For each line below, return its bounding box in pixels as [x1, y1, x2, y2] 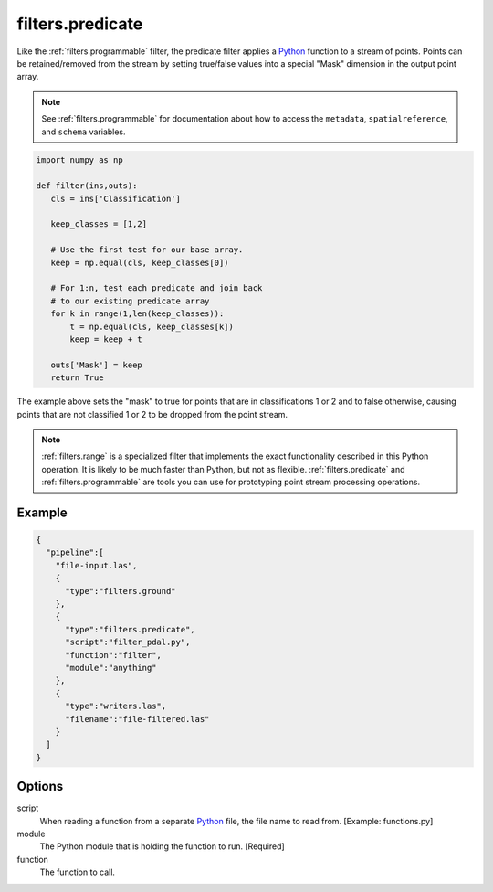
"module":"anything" [65, 663, 157, 673]
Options [16, 779, 64, 794]
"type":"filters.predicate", [65, 624, 195, 634]
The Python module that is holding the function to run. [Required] [39, 841, 285, 852]
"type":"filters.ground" [65, 586, 177, 596]
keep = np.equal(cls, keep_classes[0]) [50, 257, 229, 268]
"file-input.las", [55, 560, 138, 570]
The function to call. [39, 866, 116, 877]
